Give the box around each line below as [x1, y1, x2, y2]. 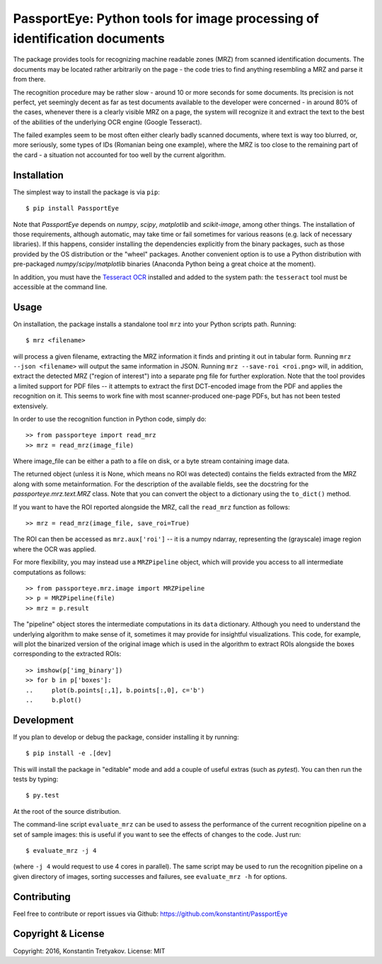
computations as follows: [13, 568, 86, 576]
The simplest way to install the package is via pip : [13, 188, 161, 196]
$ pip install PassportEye [25, 204, 120, 213]
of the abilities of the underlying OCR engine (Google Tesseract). [13, 118, 202, 126]
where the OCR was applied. [13, 544, 97, 553]
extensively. [13, 401, 48, 410]
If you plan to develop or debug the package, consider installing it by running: [13, 732, 240, 741]
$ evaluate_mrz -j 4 [25, 846, 97, 854]
